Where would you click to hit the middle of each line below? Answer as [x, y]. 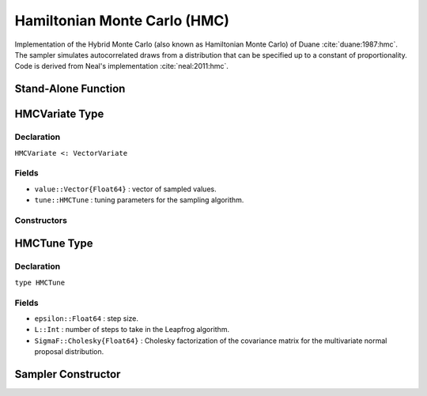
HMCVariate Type [59, 114]
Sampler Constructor [68, 374]
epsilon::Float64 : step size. [86, 318]
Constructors [41, 220]
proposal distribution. [69, 352]
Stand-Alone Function [70, 89]
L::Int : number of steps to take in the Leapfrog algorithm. [132, 330]
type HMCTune [40, 282]
